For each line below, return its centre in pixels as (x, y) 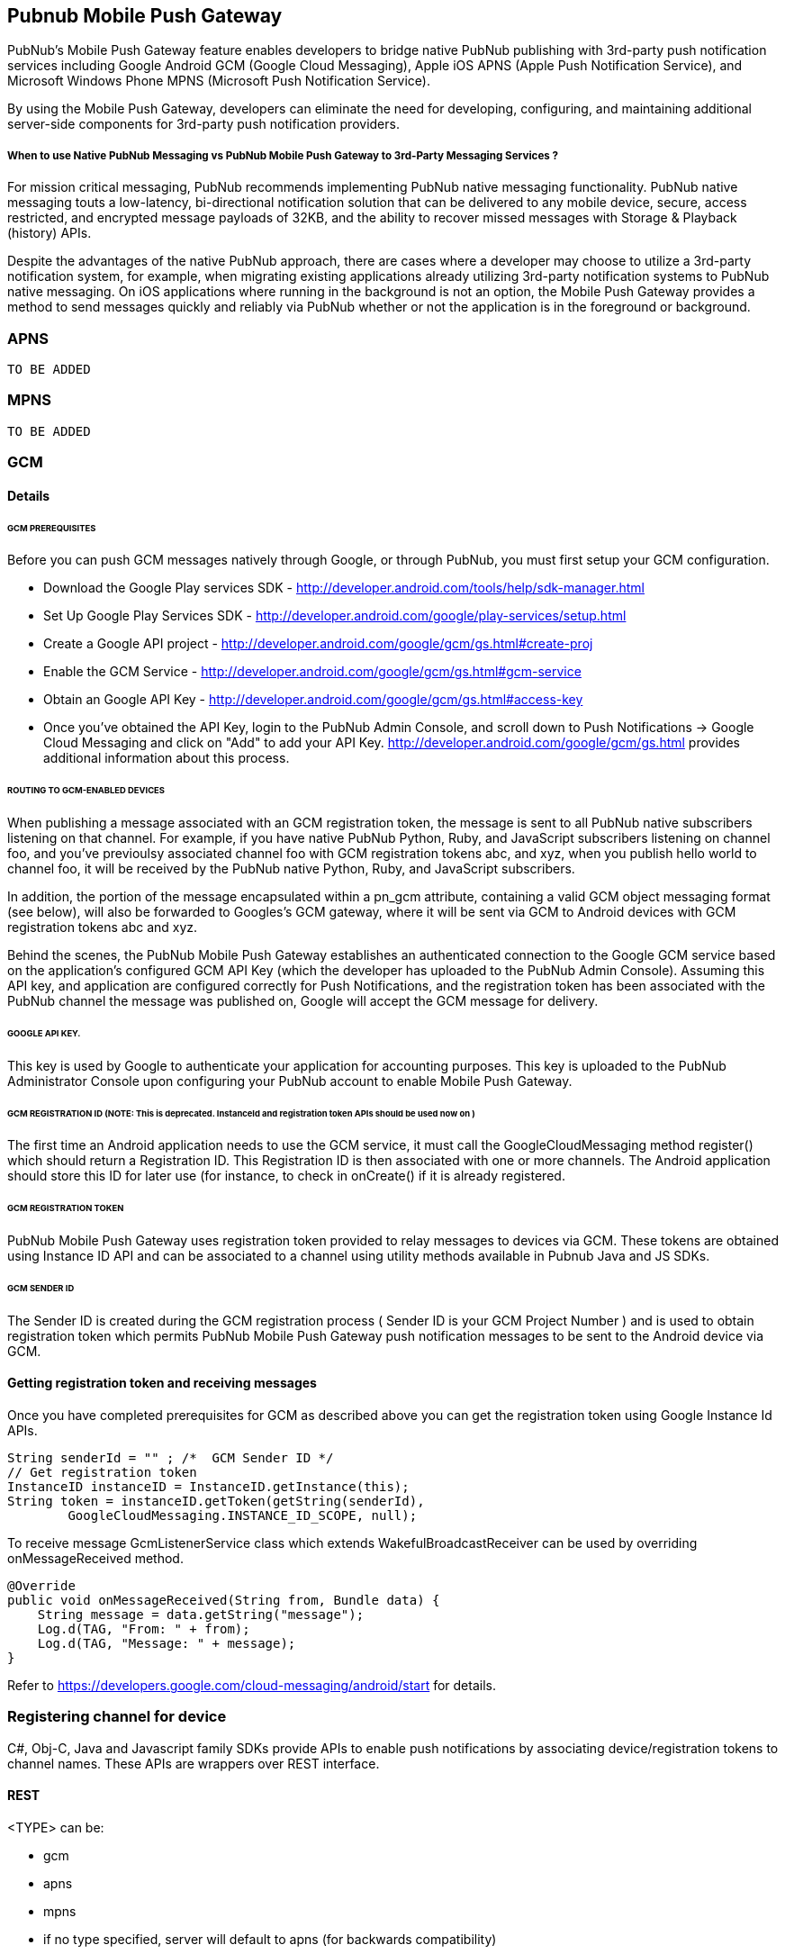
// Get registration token (102, 1473)
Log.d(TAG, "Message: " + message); (167, 1644)
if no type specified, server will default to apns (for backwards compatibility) (270, 1939)
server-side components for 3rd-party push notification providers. (203, 124)
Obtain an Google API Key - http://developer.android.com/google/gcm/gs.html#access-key (313, 700)
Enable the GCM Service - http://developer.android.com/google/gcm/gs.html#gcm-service (312, 672)
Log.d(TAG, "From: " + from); (144, 1629)
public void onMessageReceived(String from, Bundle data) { (224, 1601)
